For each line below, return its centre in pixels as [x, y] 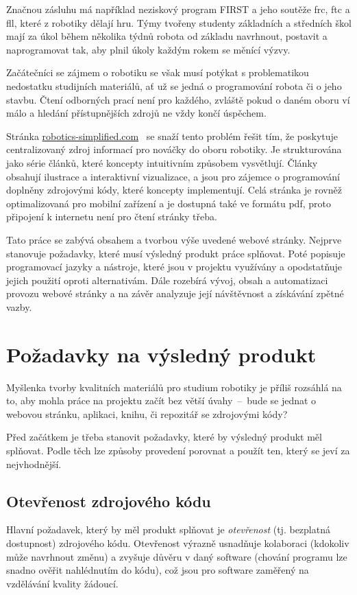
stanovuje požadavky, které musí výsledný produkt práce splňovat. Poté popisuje [176, 253]
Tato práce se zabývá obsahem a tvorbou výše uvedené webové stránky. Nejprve [174, 239]
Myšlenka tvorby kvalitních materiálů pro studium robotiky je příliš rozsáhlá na [174, 387]
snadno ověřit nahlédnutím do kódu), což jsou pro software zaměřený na [158, 570]
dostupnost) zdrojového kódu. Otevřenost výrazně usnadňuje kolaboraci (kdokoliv [178, 542]
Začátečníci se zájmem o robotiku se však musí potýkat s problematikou [158, 72]
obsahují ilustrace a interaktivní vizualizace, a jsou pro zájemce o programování [173, 176]
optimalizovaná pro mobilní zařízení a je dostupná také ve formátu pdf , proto [169, 203]
